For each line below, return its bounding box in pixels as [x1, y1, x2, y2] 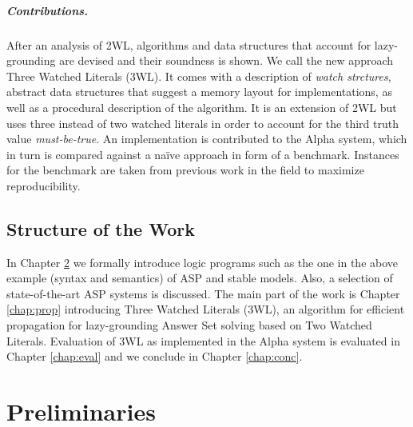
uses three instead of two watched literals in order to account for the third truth [6, 114, 399, 131]
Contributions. [6, 2, 89, 18]
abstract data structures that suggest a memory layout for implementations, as [6, 83, 392, 100]
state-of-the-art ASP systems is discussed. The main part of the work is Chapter [6, 285, 400, 301]
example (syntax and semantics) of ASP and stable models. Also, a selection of [6, 269, 393, 286]
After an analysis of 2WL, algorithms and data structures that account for [6, 36, 371, 53]
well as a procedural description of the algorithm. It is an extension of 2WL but [6, 98, 397, 115]
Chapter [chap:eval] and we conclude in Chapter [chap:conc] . [6, 348, 303, 365]
